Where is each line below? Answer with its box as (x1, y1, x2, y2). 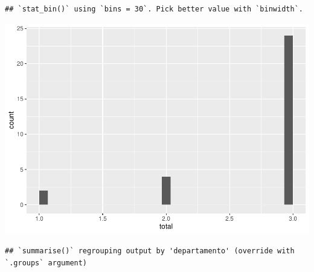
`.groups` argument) (5, 258, 88, 267)
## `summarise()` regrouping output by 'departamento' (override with (5, 247, 295, 256)
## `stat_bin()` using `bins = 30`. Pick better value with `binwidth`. (5, 5, 303, 13)
